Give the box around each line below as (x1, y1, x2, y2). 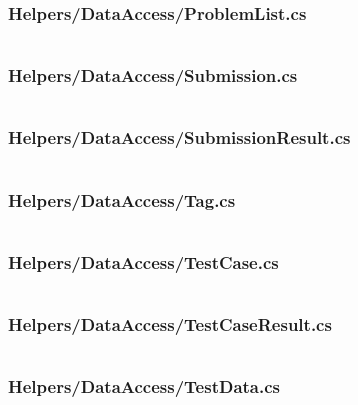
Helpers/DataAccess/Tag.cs (8, 187, 236, 212)
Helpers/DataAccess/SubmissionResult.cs (8, 125, 351, 150)
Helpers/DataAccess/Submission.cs (8, 63, 298, 88)
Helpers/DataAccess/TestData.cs (8, 374, 280, 399)
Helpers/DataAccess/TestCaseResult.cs (8, 312, 332, 337)
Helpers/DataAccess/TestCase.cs (8, 249, 279, 274)
